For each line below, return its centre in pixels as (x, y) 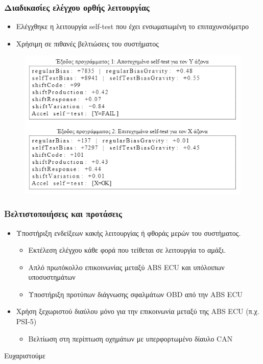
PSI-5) (26, 321)
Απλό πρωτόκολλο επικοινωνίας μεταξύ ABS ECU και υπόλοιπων (126, 267)
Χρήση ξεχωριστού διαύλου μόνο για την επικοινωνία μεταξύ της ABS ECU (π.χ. (138, 311)
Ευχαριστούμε (25, 356)
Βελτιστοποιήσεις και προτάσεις (63, 214)
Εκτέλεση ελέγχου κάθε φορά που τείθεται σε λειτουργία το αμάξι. (127, 250)
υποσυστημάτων (52, 277)
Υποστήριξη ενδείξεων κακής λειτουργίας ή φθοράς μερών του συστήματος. (128, 233)
